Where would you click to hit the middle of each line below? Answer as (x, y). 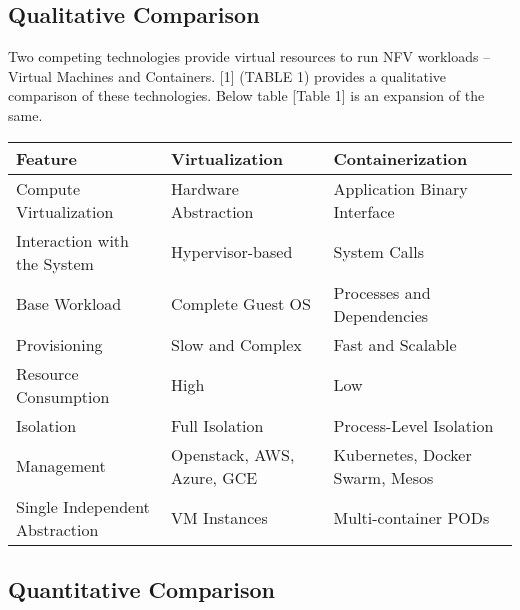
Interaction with (72, 240)
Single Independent (83, 506)
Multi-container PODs (411, 518)
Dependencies (381, 315)
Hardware (205, 188)
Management (61, 466)
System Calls (378, 252)
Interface (364, 211)
